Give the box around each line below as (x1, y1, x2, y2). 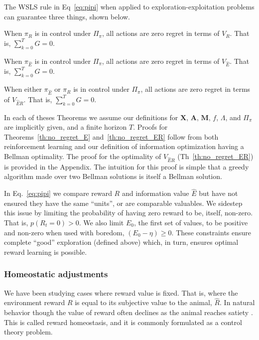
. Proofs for (133, 122, 168, 132)
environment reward (4, 297, 65, 308)
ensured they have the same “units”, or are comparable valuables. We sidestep (4, 197, 243, 208)
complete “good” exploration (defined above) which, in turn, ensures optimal (4, 237, 239, 247)
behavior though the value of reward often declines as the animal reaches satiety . (4, 307, 253, 317)
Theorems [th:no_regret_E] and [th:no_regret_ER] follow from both (4, 131, 219, 142)
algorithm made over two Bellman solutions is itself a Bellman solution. (4, 171, 222, 181)
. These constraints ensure (171, 227, 252, 237)
